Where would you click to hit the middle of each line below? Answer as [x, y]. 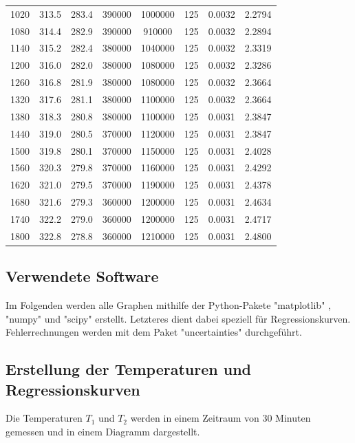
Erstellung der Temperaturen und [129, 369]
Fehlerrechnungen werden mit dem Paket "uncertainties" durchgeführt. [154, 332]
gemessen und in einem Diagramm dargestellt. [103, 431]
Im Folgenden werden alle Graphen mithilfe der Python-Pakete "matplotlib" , [168, 305]
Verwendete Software [82, 276]
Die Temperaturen [44, 418]
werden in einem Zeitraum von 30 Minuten [220, 418]
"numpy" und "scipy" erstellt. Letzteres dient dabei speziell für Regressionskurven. [178, 318]
